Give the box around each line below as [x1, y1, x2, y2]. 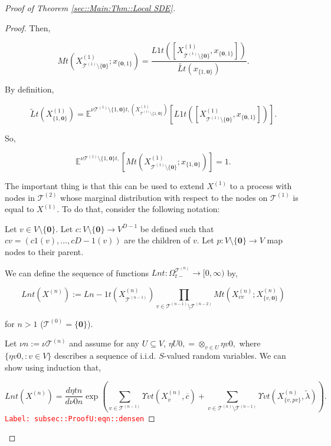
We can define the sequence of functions [5, 266, 149, 279]
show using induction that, [5, 361, 101, 373]
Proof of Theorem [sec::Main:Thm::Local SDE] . [5, 2, 175, 14]
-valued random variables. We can [163, 349, 286, 361]
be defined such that [140, 222, 214, 234]
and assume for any [69, 337, 140, 349]
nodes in [5, 191, 35, 203]
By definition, [5, 83, 54, 95]
